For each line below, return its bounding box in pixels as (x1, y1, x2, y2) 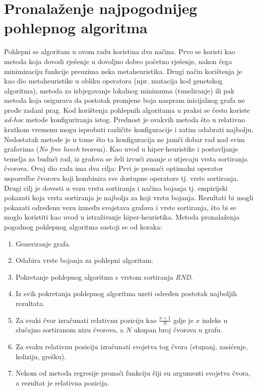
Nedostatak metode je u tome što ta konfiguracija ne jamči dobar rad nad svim (4, 134, 245, 144)
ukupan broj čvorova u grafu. (133, 324, 222, 335)
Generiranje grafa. (15, 238, 71, 248)
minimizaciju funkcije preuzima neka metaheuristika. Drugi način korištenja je (4, 66, 242, 76)
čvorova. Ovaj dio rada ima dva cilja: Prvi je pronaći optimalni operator (4, 163, 223, 173)
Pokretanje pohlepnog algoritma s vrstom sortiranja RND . (15, 271, 193, 282)
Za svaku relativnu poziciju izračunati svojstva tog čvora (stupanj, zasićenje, (15, 341, 248, 351)
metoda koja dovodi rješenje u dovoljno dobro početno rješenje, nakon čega (4, 56, 232, 66)
